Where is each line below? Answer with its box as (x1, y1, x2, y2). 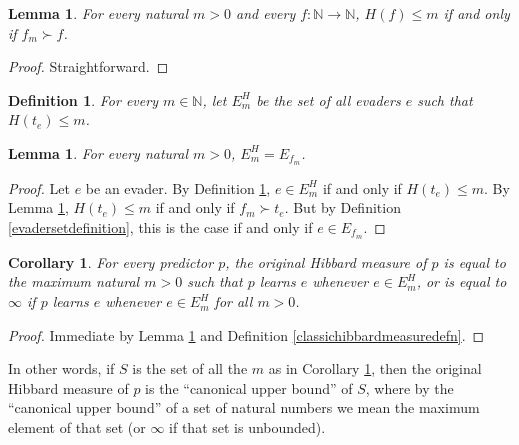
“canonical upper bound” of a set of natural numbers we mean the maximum (8, 397, 480, 418)
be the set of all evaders (256, 89, 401, 110)
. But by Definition (284, 197, 401, 218)
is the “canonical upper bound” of (145, 377, 353, 398)
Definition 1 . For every (8, 89, 158, 110)
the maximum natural (8, 271, 140, 292)
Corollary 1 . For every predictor (8, 251, 214, 272)
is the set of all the (132, 358, 248, 379)
